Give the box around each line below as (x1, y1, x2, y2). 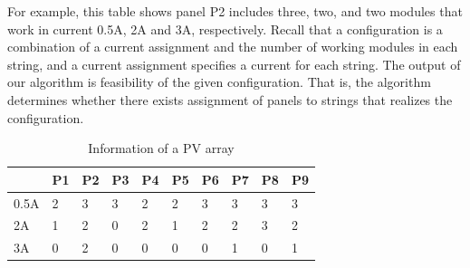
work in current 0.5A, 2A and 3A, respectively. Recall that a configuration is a (7, 19, 443, 38)
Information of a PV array (88, 139, 235, 158)
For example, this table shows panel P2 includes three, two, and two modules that (7, 2, 463, 20)
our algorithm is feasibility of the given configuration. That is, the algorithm (7, 72, 431, 91)
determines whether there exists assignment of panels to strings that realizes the (7, 90, 453, 109)
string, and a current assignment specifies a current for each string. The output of (7, 54, 461, 73)
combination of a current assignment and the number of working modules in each (7, 37, 458, 56)
